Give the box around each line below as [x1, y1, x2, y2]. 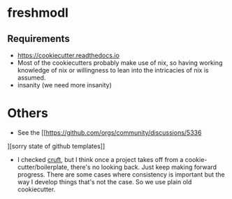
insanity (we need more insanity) [17, 81, 112, 89]
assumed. [17, 73, 46, 82]
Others [7, 105, 49, 121]
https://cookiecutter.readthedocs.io [17, 51, 120, 59]
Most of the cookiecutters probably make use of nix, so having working [17, 59, 223, 67]
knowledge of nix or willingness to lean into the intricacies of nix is [17, 66, 209, 74]
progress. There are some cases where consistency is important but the [17, 170, 225, 179]
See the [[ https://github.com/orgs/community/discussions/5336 [17, 128, 202, 137]
